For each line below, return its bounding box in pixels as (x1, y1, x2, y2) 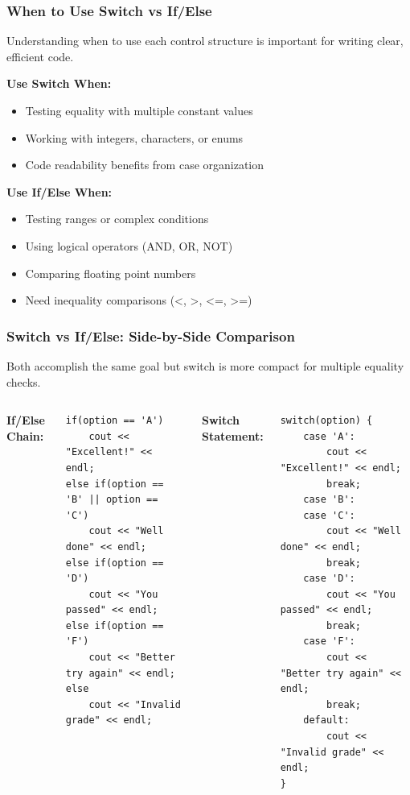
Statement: (201, 427, 264, 444)
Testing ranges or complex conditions (25, 210, 209, 227)
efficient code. (6, 48, 74, 64)
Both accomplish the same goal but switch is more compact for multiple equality (6, 357, 404, 374)
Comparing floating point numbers (25, 264, 196, 281)
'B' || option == (65, 494, 158, 506)
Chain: (6, 427, 44, 444)
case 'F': (303, 636, 355, 648)
